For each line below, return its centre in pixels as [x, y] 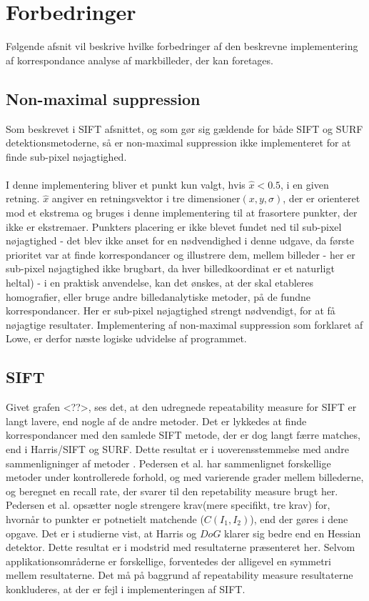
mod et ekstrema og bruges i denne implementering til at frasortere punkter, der [182, 213]
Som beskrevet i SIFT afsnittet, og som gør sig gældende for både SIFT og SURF [184, 128]
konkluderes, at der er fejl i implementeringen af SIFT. [126, 588]
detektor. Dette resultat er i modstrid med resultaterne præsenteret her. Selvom [181, 547]
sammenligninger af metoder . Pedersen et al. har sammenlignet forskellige [168, 463]
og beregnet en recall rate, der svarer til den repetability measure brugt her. [172, 491]
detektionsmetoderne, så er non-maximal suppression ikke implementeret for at [178, 143]
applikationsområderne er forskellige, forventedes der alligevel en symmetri [168, 561]
